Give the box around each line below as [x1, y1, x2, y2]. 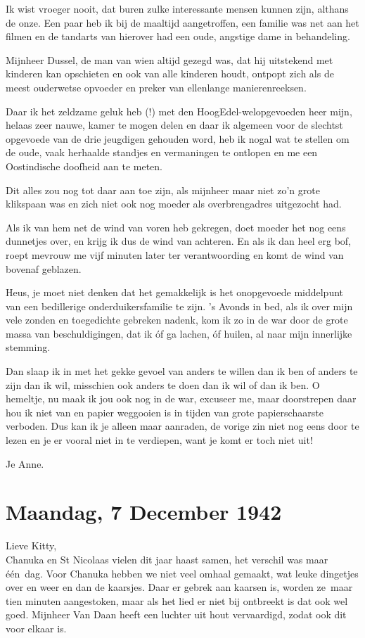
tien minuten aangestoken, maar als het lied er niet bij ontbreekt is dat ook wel [6, 593, 348, 608]
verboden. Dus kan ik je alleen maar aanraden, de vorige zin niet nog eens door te [6, 419, 359, 433]
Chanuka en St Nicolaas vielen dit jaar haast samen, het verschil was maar [6, 551, 328, 566]
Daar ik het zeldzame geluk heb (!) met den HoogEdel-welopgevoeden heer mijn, [6, 103, 352, 118]
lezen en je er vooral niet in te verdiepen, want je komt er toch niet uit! [6, 433, 313, 447]
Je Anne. [6, 456, 44, 471]
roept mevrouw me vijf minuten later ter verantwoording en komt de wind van [6, 247, 344, 262]
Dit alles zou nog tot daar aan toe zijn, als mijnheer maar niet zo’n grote [6, 182, 320, 197]
